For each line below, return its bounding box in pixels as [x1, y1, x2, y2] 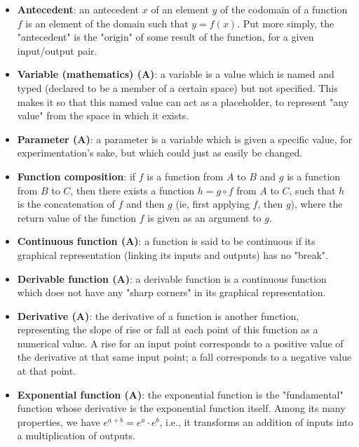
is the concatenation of [17, 196, 115, 211]
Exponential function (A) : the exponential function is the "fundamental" [17, 387, 344, 401]
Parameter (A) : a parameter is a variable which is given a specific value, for [17, 131, 353, 146]
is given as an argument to [147, 210, 262, 225]
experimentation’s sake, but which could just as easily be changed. [17, 145, 303, 160]
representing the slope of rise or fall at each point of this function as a [17, 322, 318, 337]
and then [126, 196, 165, 211]
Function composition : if [17, 168, 136, 183]
